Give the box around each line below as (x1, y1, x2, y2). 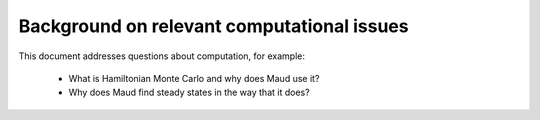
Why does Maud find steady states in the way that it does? (68, 86, 310, 99)
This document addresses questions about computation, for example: (18, 50, 305, 62)
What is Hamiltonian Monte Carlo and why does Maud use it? (68, 72, 320, 84)
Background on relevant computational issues (18, 15, 409, 37)
